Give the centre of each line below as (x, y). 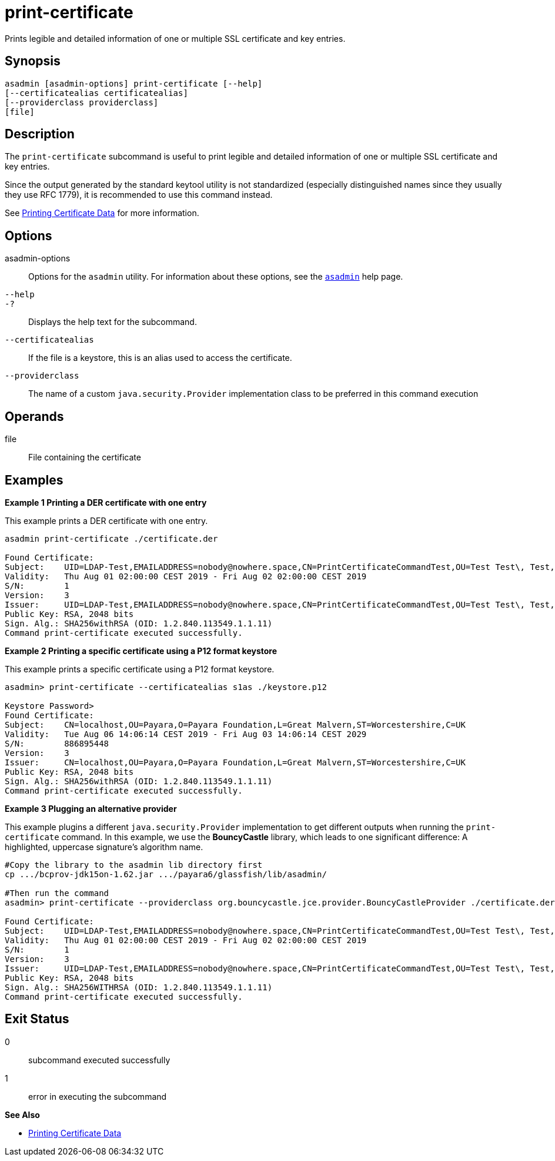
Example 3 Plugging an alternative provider (91, 808)
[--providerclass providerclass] (82, 102)
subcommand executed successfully (99, 1060)
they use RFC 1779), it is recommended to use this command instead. (139, 195)
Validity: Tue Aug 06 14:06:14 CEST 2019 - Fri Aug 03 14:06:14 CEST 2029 (186, 734)
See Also (22, 1114)
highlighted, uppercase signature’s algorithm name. (104, 847)
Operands (34, 416)
